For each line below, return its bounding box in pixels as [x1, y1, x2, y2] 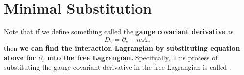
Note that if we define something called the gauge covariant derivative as [4, 26, 234, 37]
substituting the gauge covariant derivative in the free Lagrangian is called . [4, 62, 231, 72]
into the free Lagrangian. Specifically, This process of [47, 52, 218, 62]
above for [4, 52, 36, 62]
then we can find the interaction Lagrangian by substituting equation [4, 43, 240, 53]
